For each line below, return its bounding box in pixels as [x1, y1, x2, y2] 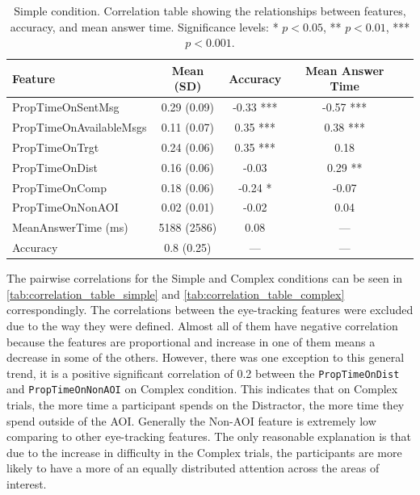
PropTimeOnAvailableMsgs [12, 119, 147, 136]
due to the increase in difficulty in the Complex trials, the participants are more [6, 443, 402, 460]
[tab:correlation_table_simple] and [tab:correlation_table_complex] [6, 285, 345, 302]
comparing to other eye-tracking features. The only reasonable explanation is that [6, 428, 411, 445]
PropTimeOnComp [12, 178, 107, 195]
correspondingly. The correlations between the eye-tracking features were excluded [6, 301, 414, 318]
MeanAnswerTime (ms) [12, 219, 128, 236]
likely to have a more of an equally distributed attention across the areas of [6, 459, 380, 476]
